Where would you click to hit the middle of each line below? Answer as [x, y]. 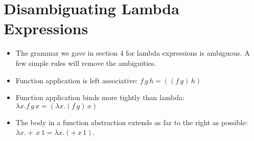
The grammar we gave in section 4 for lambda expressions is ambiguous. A [133, 53]
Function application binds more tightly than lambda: [100, 97]
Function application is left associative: [77, 80]
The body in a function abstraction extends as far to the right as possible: [132, 122]
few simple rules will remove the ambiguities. [86, 63]
